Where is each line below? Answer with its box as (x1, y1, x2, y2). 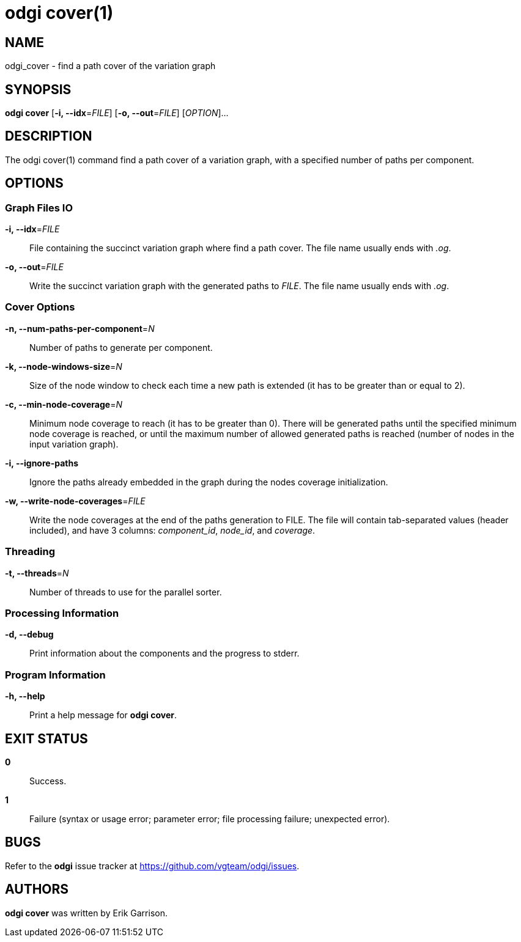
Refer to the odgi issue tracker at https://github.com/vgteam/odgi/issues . (5, 860, 300, 871)
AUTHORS (5, 881, 69, 897)
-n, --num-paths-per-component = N (5, 323, 155, 334)
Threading (5, 545, 56, 558)
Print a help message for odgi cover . (29, 710, 177, 721)
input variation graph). (29, 438, 119, 449)
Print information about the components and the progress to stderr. (29, 648, 300, 659)
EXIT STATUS (5, 730, 88, 746)
